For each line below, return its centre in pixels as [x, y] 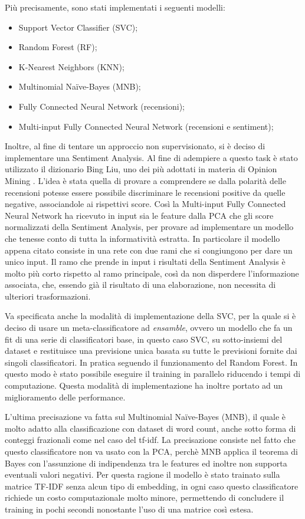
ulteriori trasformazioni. [48, 296]
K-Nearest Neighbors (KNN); [71, 66]
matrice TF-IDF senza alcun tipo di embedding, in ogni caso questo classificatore [152, 486]
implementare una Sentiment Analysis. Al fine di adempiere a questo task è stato [151, 157]
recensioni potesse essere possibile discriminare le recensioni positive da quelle [145, 192]
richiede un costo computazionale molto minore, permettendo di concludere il [145, 497]
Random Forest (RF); [58, 47]
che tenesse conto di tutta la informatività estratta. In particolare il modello [142, 238]
